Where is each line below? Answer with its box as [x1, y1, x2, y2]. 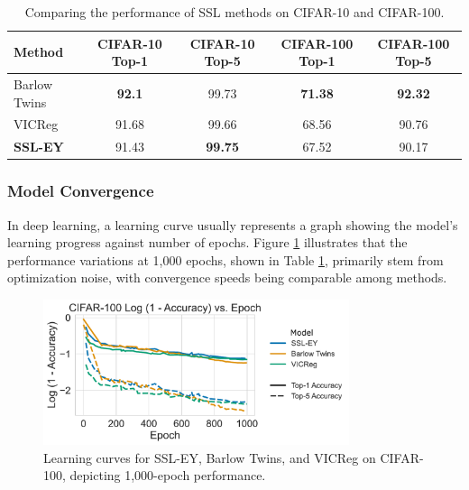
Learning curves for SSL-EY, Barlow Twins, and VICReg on [43, 448, 376, 467]
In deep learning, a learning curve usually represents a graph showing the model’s [7, 215, 458, 234]
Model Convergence [7, 180, 154, 202]
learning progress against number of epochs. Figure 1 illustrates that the [7, 233, 408, 252]
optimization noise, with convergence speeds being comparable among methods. [7, 268, 447, 287]
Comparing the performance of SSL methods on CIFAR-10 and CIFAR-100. [24, 3, 445, 21]
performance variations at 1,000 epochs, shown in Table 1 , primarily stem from [7, 250, 444, 269]
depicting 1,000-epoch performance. [69, 466, 266, 485]
